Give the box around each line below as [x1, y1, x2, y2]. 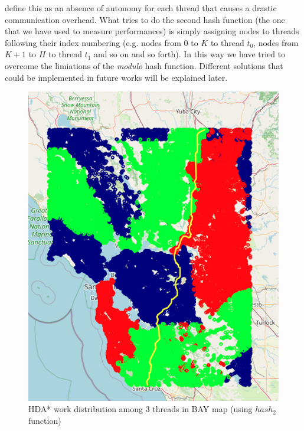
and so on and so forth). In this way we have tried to [94, 48, 286, 60]
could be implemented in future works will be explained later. [5, 71, 228, 83]
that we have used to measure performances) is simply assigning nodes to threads [5, 25, 299, 37]
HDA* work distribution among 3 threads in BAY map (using [28, 403, 253, 415]
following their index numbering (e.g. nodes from [5, 36, 181, 48]
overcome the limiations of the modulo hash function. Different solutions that [5, 59, 283, 71]
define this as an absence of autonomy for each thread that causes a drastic [5, 2, 277, 14]
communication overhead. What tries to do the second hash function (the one [5, 13, 285, 25]
